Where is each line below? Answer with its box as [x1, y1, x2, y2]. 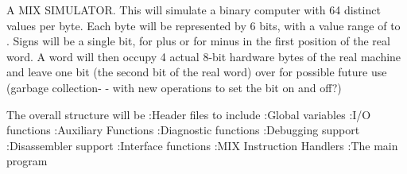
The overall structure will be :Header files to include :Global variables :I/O [6, 106, 371, 122]
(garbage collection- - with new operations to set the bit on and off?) [6, 79, 342, 95]
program [6, 153, 48, 169]
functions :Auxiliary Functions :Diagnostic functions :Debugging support [6, 122, 360, 138]
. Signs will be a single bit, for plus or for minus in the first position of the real [6, 33, 390, 49]
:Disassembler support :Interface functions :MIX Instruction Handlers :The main [6, 137, 398, 153]
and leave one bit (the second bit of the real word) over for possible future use [6, 64, 387, 80]
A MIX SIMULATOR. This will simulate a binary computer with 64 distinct [6, 2, 381, 17]
